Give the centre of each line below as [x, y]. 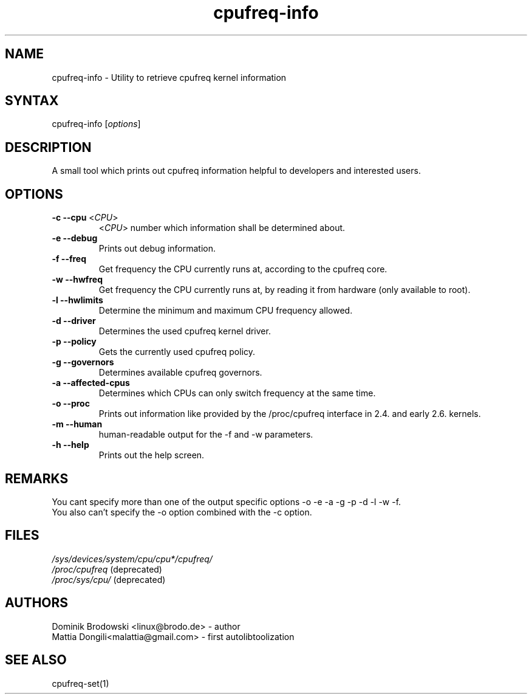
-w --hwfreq [77, 280]
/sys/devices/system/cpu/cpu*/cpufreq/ [132, 559]
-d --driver [74, 321]
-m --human [77, 424]
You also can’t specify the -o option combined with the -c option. [182, 512]
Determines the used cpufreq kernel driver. [185, 331]
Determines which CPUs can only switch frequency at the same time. [237, 393]
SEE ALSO [36, 660]
